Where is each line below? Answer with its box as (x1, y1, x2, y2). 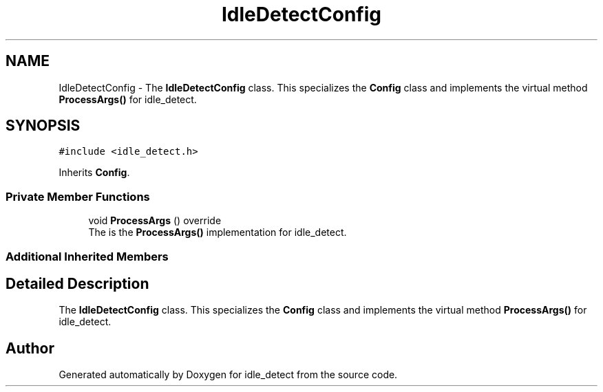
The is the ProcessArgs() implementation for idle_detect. (88, 226, 347, 239)
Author (6, 339, 54, 357)
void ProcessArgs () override (88, 215, 222, 227)
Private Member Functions (6, 189, 150, 204)
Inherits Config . (59, 166, 130, 179)
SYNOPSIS (6, 117, 81, 135)
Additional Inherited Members (6, 249, 169, 263)
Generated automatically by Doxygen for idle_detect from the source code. (59, 369, 398, 381)
